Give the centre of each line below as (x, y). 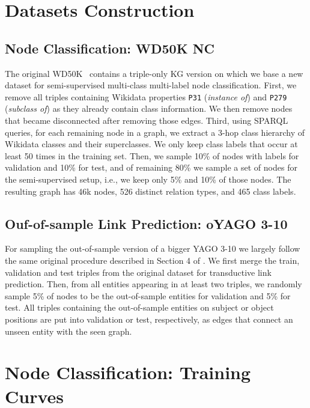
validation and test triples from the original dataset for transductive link (138, 272)
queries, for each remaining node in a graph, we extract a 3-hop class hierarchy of (155, 132)
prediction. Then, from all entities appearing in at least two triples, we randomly (153, 284)
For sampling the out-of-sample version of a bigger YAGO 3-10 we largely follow (153, 248)
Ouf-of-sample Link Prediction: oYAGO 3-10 (146, 223)
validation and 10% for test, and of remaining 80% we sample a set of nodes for (151, 167)
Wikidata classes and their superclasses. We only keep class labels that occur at (151, 144)
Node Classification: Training (128, 372)
